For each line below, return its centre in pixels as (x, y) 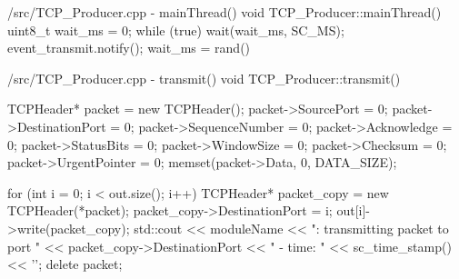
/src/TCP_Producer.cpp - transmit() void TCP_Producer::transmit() (204, 78)
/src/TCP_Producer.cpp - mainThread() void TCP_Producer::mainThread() (225, 12)
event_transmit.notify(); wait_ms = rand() (129, 48)
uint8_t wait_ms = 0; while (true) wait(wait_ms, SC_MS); (176, 30)
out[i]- (353, 210)
